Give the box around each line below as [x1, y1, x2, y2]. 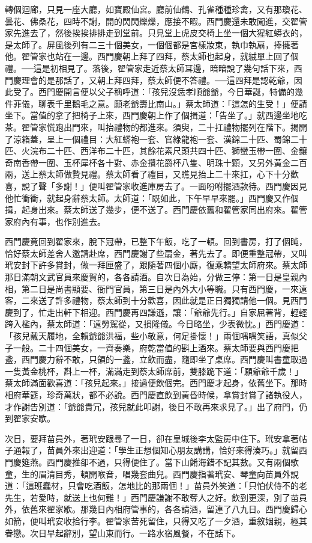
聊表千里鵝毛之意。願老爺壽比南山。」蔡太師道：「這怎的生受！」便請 [38, 97, 307, 109]
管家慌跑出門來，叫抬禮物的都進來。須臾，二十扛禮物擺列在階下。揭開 [29, 120, 307, 133]
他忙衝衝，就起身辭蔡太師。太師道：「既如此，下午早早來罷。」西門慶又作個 [5, 191, 299, 204]
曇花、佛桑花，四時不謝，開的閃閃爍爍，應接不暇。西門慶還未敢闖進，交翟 [5, 14, 299, 27]
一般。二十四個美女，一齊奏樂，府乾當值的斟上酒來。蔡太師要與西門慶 [13, 341, 290, 354]
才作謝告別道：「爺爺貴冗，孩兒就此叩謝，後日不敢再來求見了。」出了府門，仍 [5, 400, 307, 413]
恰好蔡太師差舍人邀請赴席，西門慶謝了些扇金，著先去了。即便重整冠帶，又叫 [5, 247, 307, 259]
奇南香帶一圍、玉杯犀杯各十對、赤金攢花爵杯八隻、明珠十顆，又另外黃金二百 [5, 156, 307, 168]
